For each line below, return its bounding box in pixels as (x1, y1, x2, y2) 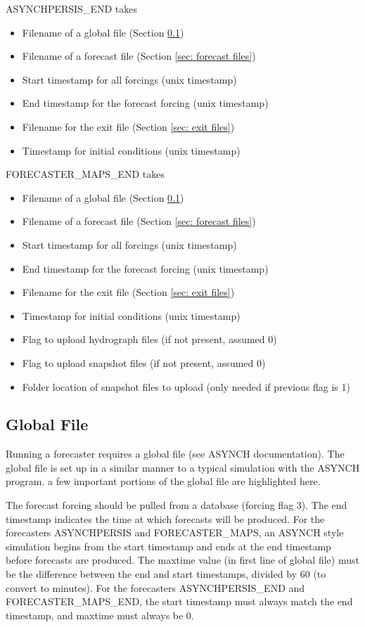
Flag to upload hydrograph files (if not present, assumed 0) (22, 332, 277, 347)
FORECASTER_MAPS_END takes (6, 167, 165, 181)
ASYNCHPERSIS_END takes (6, 1, 137, 15)
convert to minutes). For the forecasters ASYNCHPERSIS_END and (6, 580, 305, 595)
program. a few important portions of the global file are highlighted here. (6, 474, 321, 489)
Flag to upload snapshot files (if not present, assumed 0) (22, 355, 266, 370)
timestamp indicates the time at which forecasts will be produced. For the (6, 511, 325, 526)
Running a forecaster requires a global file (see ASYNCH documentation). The (6, 446, 345, 461)
